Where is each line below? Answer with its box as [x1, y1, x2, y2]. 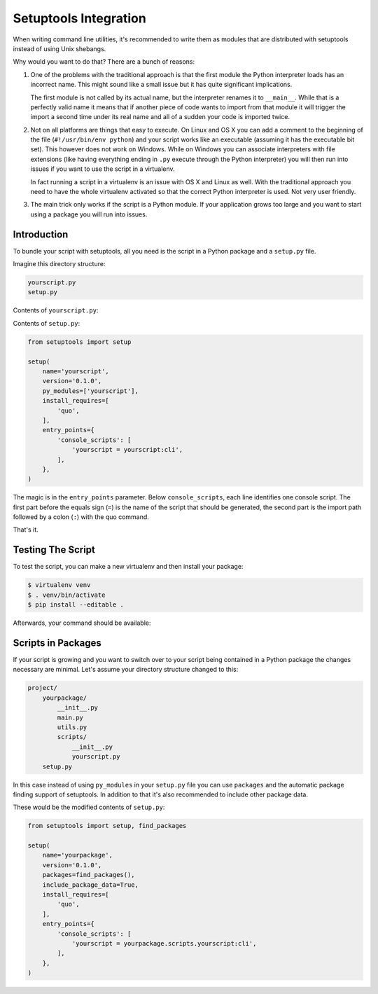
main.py [57, 713, 84, 722]
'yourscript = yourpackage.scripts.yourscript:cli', [71, 939, 257, 947]
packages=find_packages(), [42, 871, 136, 879]
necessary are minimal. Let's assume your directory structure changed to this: [13, 665, 239, 674]
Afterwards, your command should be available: [13, 619, 151, 627]
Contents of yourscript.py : [13, 306, 99, 315]
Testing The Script [13, 544, 96, 556]
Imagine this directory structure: [13, 260, 106, 268]
